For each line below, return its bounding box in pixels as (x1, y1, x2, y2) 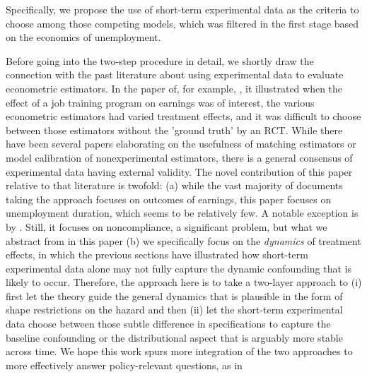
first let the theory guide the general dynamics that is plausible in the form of (6, 288, 343, 303)
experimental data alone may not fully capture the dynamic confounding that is (6, 261, 352, 275)
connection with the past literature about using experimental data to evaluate (6, 67, 344, 82)
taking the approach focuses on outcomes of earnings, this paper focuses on (6, 191, 332, 206)
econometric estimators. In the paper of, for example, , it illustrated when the (6, 80, 343, 95)
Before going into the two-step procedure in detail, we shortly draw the (6, 53, 314, 68)
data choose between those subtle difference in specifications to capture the (6, 316, 331, 331)
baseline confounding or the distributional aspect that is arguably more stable (6, 330, 343, 345)
